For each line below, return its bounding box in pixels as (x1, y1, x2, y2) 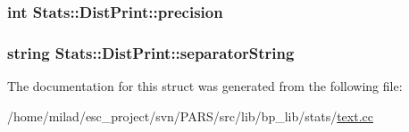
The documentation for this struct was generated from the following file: (7, 77, 403, 95)
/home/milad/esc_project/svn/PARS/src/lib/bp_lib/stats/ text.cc (7, 106, 373, 125)
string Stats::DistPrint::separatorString (7, 41, 295, 63)
